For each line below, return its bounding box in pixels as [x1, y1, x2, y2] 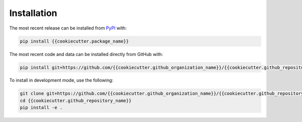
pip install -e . [20, 105, 63, 110]
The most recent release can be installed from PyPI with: [9, 25, 127, 31]
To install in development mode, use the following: [9, 77, 113, 83]
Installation [9, 7, 57, 18]
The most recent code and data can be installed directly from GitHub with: [9, 51, 163, 57]
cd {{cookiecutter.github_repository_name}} [20, 97, 132, 103]
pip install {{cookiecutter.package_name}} [20, 38, 129, 44]
